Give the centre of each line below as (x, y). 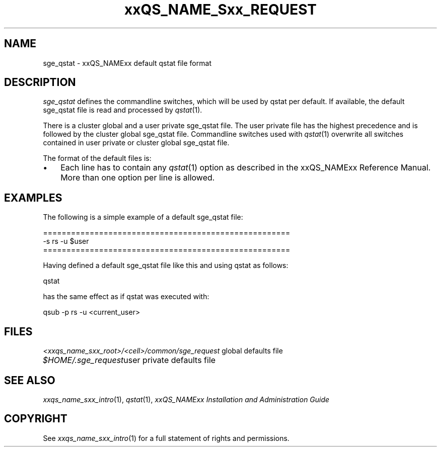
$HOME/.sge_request (83, 360)
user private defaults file (170, 360)
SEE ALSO (30, 380)
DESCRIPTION (40, 82)
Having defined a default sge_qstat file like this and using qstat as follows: (166, 265)
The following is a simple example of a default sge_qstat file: (143, 217)
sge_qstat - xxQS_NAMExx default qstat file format (127, 63)
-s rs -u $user (66, 241)
